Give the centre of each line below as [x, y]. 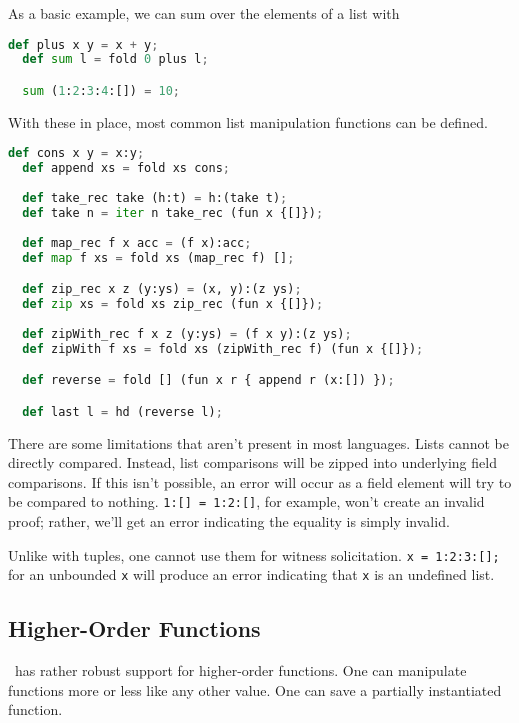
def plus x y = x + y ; [83, 44]
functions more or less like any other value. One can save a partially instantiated [255, 689]
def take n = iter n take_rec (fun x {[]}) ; [173, 212]
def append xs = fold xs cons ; [126, 168]
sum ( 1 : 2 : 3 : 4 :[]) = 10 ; [101, 91]
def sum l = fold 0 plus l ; [115, 59]
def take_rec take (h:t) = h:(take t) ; [155, 198]
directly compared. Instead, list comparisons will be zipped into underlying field [252, 462]
